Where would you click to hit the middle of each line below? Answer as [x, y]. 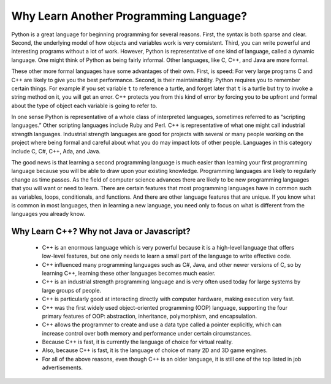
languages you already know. [48, 214]
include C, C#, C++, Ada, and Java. [56, 151]
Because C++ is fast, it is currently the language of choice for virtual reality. [137, 342]
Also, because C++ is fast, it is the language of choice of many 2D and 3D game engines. [155, 350]
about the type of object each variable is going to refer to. [84, 106]
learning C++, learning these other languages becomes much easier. [129, 273]
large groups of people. [71, 290]
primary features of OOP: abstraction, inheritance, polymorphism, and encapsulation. [150, 316]
